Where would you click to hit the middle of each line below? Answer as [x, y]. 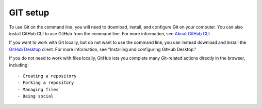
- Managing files [38, 89]
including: [19, 65]
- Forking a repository [46, 83]
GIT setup [29, 13]
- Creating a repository [47, 76]
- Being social [36, 96]
